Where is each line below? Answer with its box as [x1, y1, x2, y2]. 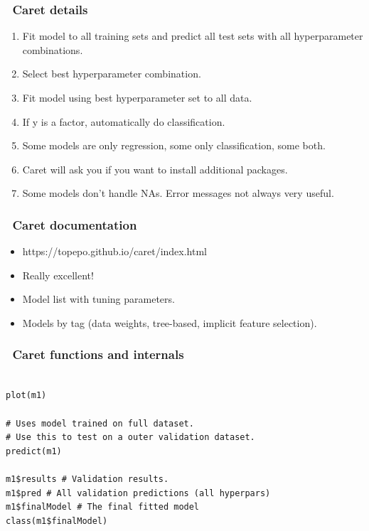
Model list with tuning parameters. [22, 291, 175, 306]
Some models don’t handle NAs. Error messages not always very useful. [22, 186, 334, 200]
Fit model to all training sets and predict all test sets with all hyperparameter [22, 28, 363, 43]
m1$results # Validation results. [6, 473, 169, 484]
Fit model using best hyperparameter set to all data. [22, 90, 252, 104]
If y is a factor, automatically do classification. [22, 114, 225, 129]
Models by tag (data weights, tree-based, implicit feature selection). [22, 315, 317, 330]
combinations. [22, 42, 83, 57]
